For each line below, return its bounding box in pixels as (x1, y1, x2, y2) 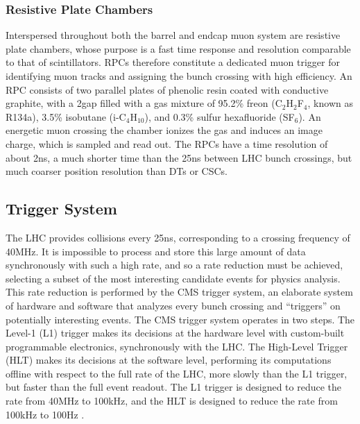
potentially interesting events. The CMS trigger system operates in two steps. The (6, 312, 355, 326)
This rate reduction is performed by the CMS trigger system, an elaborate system (6, 285, 353, 299)
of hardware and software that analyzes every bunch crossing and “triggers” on (6, 298, 341, 312)
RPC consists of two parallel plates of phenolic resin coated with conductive (6, 82, 329, 96)
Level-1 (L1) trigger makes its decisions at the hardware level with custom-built (6, 325, 345, 340)
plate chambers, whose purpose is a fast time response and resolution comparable (6, 41, 351, 56)
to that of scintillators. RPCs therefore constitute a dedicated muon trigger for (6, 55, 340, 69)
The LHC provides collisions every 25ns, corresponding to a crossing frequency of (6, 230, 350, 244)
